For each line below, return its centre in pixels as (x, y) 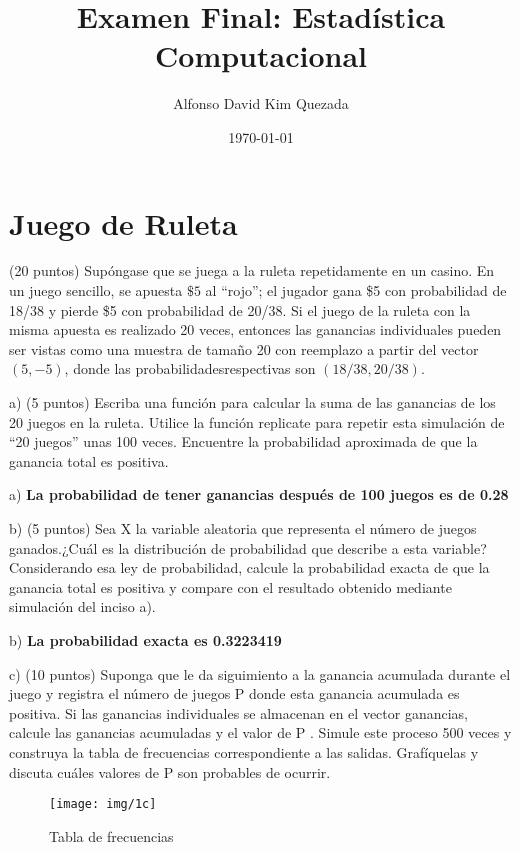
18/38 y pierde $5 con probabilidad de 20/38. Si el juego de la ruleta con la (240, 309)
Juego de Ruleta (123, 222)
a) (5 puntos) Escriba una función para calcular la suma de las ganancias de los (252, 402)
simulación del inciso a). (82, 606)
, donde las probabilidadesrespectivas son (190, 368)
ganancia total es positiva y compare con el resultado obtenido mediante (230, 586)
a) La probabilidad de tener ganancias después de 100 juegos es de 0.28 (259, 494)
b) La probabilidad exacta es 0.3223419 (145, 639)
